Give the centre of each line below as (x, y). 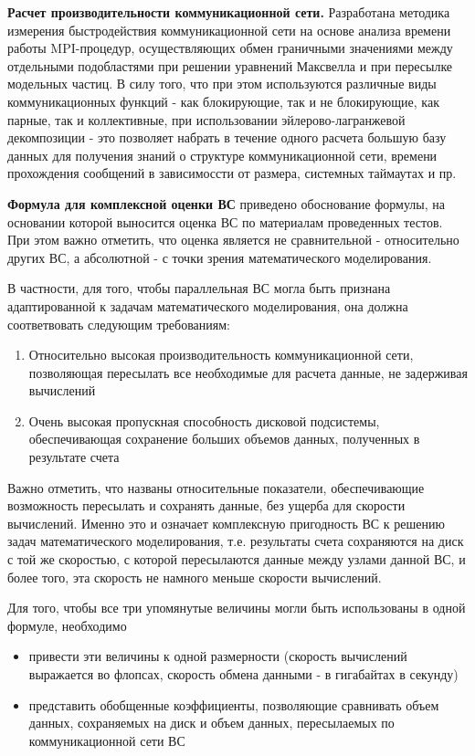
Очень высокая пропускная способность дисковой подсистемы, (204, 420)
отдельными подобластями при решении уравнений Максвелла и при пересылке (230, 65)
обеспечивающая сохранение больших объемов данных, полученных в (224, 439)
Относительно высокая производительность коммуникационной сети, (221, 355)
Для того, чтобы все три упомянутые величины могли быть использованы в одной (237, 608)
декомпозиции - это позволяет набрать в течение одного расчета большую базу (227, 137)
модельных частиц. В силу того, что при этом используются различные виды (222, 84)
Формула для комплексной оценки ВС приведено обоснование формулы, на (227, 203)
